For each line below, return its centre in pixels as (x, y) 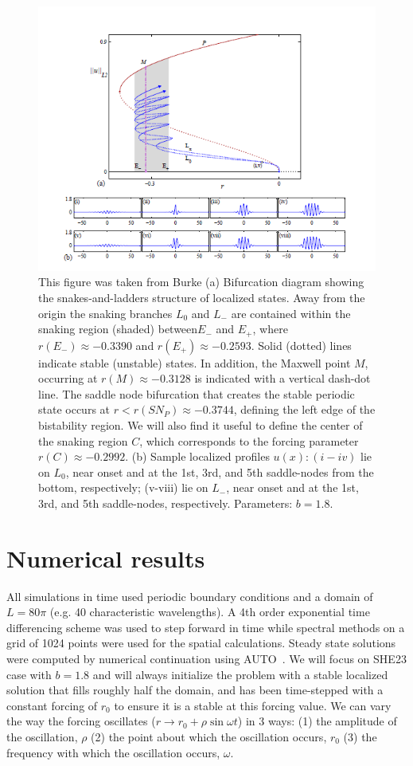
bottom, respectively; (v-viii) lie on (123, 487)
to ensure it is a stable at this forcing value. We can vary (253, 705)
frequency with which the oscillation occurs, (113, 752)
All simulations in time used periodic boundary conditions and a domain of (190, 596)
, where (270, 329)
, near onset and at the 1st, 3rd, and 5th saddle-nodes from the (220, 471)
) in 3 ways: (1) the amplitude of (317, 721)
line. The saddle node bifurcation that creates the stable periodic (197, 393)
